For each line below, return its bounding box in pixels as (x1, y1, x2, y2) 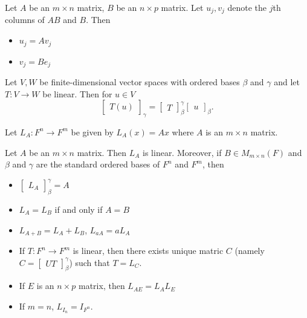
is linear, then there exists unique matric (73, 244, 224, 257)
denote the (227, 1, 267, 13)
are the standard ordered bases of (36, 158, 160, 170)
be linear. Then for (42, 87, 112, 100)
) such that (69, 256, 110, 268)
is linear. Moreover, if (143, 146, 222, 158)
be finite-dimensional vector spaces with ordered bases (39, 75, 240, 88)
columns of (5, 13, 45, 26)
